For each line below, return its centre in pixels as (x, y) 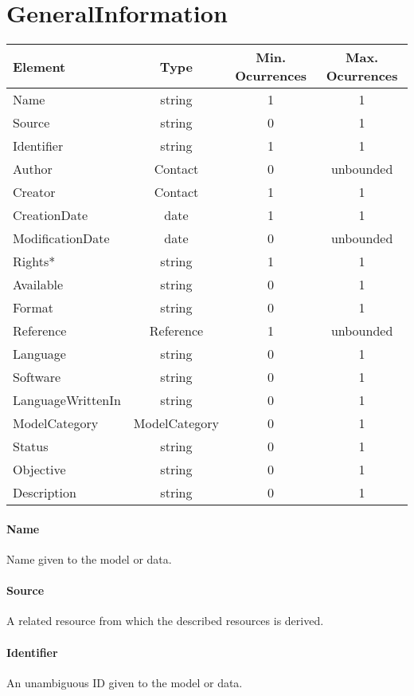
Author (33, 169)
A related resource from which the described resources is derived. (165, 621)
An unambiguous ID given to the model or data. (125, 682)
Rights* (34, 261)
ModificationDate (61, 238)
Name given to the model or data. (89, 558)
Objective (39, 470)
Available (38, 285)
